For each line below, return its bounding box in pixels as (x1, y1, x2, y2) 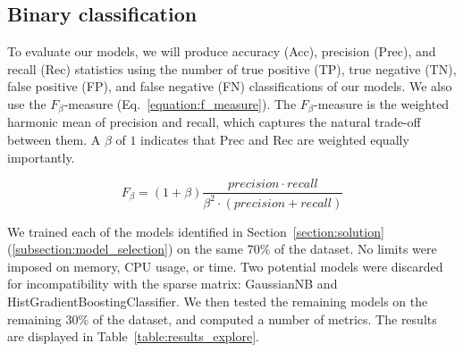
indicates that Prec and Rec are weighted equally (140, 130, 409, 149)
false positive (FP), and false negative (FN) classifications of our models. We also (7, 77, 452, 96)
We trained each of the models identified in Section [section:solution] (7, 222, 384, 240)
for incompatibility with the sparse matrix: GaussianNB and (7, 274, 338, 293)
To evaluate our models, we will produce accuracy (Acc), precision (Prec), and (7, 42, 436, 61)
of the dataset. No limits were (274, 239, 437, 258)
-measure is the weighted (314, 94, 450, 113)
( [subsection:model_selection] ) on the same (7, 239, 243, 258)
